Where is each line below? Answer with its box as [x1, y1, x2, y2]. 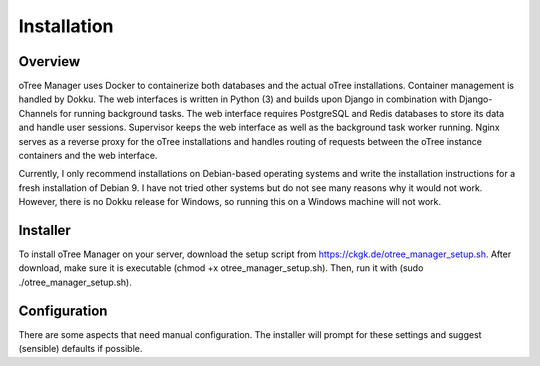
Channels [18, 107, 58, 119]
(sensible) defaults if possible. [18, 343, 143, 355]
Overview [18, 53, 81, 70]
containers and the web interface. [18, 150, 158, 162]
